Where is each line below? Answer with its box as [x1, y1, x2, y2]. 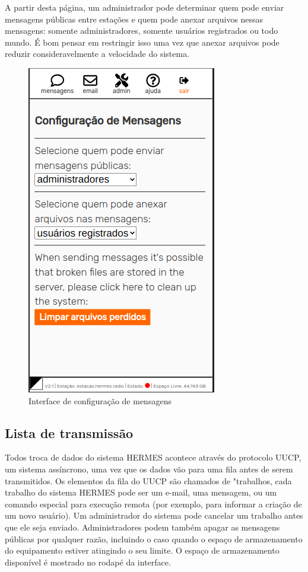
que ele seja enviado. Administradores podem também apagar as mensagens [5, 520, 280, 533]
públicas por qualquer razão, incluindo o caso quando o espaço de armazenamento [5, 532, 303, 545]
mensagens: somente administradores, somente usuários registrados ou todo [5, 24, 278, 37]
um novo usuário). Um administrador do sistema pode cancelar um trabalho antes [5, 509, 303, 522]
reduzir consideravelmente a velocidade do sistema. [5, 47, 190, 60]
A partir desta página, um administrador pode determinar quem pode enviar [5, 1, 284, 13]
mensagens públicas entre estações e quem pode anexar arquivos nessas [5, 12, 263, 25]
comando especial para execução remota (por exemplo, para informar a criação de [5, 497, 302, 510]
